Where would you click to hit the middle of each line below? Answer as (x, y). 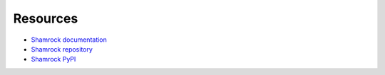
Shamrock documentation (69, 40)
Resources (46, 18)
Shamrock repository (62, 49)
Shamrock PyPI (53, 59)
